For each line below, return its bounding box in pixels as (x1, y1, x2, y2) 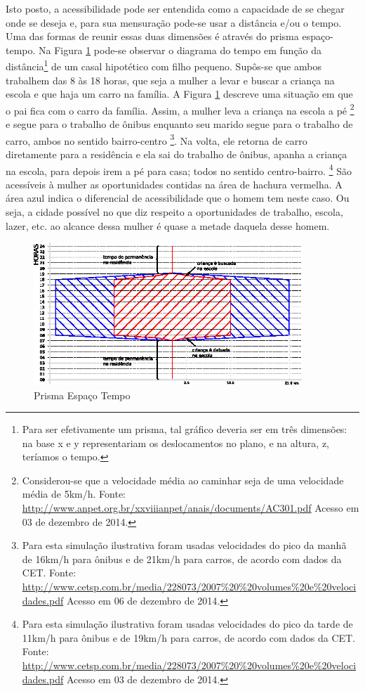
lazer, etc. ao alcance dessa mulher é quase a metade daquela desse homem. (6, 218, 330, 233)
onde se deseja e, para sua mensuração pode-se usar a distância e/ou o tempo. (6, 15, 342, 30)
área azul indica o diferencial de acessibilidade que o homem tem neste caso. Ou (6, 190, 350, 205)
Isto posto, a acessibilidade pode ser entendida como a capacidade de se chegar (6, 1, 345, 15)
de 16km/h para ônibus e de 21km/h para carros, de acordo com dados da (22, 551, 342, 566)
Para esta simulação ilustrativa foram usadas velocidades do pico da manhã (22, 538, 347, 553)
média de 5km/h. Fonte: (22, 486, 126, 501)
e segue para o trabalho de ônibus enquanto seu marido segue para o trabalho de (6, 117, 353, 131)
